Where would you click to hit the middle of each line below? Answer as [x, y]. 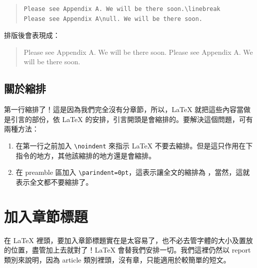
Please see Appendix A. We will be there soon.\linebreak [122, 9]
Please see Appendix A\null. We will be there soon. [113, 19]
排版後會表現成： [32, 35]
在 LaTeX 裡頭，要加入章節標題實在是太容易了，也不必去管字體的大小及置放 [128, 240]
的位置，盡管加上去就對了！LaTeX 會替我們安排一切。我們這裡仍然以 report [128, 250]
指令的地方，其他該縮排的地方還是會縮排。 [86, 155]
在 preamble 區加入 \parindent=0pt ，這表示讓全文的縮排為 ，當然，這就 [133, 172]
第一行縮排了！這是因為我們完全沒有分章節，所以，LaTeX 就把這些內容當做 [128, 109]
